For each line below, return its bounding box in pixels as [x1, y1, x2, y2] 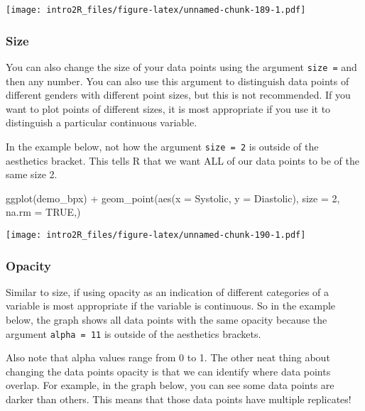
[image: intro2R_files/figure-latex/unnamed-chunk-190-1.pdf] [6, 229, 306, 240]
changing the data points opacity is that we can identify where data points [6, 363, 331, 378]
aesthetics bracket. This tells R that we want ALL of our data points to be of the [6, 153, 359, 168]
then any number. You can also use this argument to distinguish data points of [6, 73, 349, 88]
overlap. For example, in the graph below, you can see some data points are [6, 378, 334, 393]
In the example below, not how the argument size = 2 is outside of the [6, 138, 319, 153]
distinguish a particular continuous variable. [6, 115, 197, 130]
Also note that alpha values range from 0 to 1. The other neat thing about [6, 350, 330, 365]
